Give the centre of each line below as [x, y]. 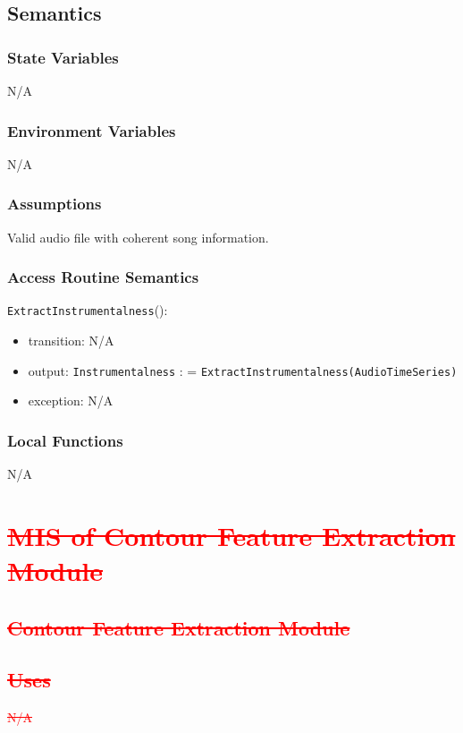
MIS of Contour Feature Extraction [231, 535]
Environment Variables [92, 130]
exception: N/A [71, 401]
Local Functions [65, 440]
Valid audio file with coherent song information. [138, 237]
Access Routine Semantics [103, 277]
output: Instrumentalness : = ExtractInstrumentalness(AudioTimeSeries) [243, 370]
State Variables [63, 57]
